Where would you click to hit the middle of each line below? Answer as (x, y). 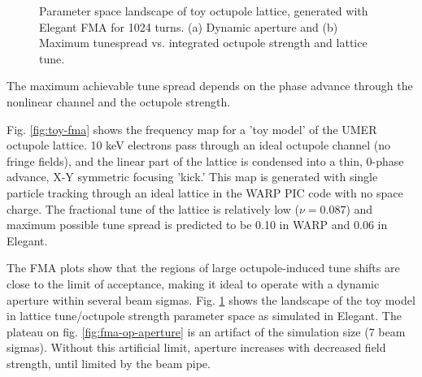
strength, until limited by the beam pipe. (109, 363)
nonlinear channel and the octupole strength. (119, 101)
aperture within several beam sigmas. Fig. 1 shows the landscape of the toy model (211, 299)
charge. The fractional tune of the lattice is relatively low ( (153, 208)
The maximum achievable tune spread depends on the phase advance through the (210, 86)
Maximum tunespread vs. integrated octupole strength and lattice (203, 43)
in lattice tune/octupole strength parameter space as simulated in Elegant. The (204, 316)
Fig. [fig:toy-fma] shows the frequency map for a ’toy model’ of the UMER (192, 129)
